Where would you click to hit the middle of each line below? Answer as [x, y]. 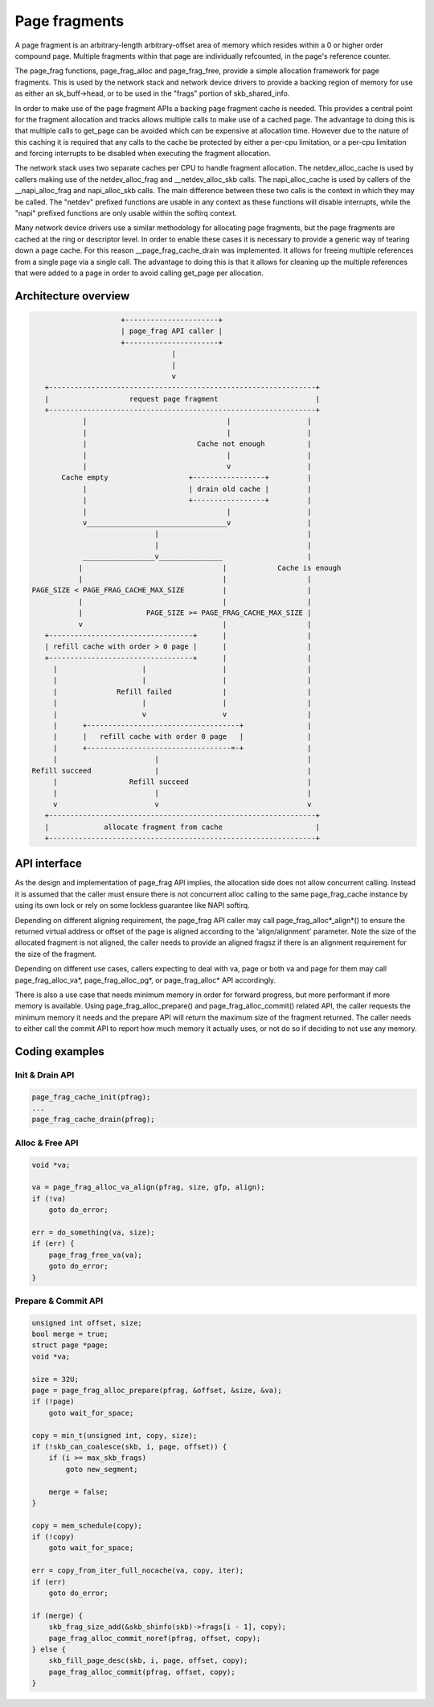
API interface [48, 864]
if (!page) [53, 1402]
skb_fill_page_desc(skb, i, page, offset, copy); [148, 1661]
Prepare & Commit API [59, 1301]
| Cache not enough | [197, 444]
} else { [49, 1649]
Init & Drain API [45, 1074]
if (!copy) [53, 1537]
